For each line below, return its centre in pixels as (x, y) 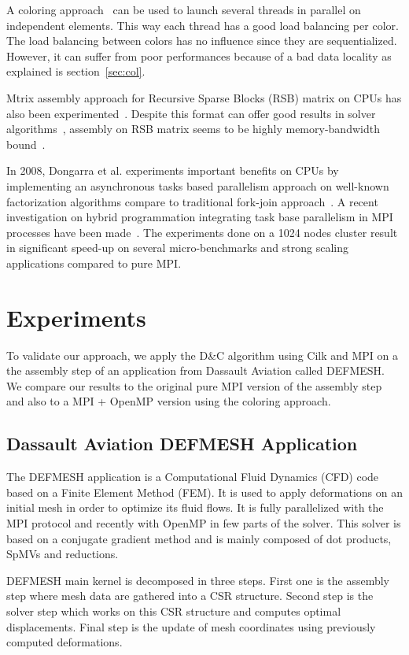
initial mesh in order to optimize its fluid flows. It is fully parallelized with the (195, 507)
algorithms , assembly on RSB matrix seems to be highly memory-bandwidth (193, 129)
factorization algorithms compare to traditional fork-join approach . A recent (192, 201)
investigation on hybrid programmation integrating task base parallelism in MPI (200, 217)
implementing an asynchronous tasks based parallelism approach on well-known (198, 185)
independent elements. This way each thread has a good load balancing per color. (203, 25)
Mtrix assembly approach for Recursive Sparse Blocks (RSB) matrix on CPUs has (204, 97)
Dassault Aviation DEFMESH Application (182, 444)
